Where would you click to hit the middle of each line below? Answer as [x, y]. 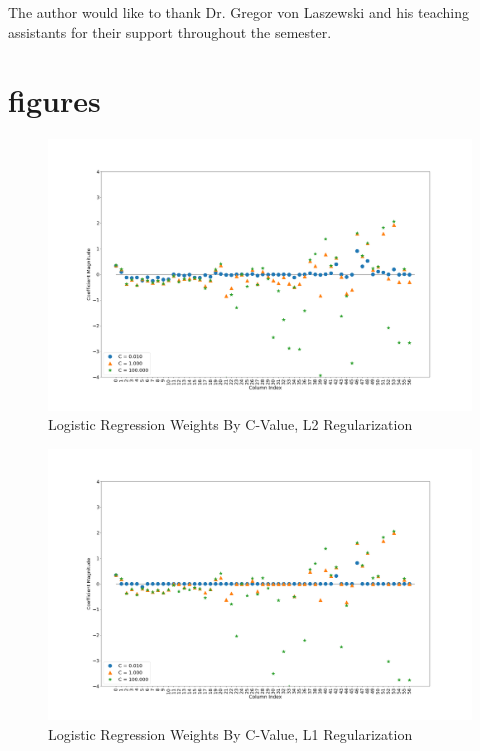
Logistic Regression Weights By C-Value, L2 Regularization [230, 424]
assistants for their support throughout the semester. [170, 31]
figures [54, 100]
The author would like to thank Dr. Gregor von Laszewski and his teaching [238, 12]
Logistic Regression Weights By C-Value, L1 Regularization [230, 733]
